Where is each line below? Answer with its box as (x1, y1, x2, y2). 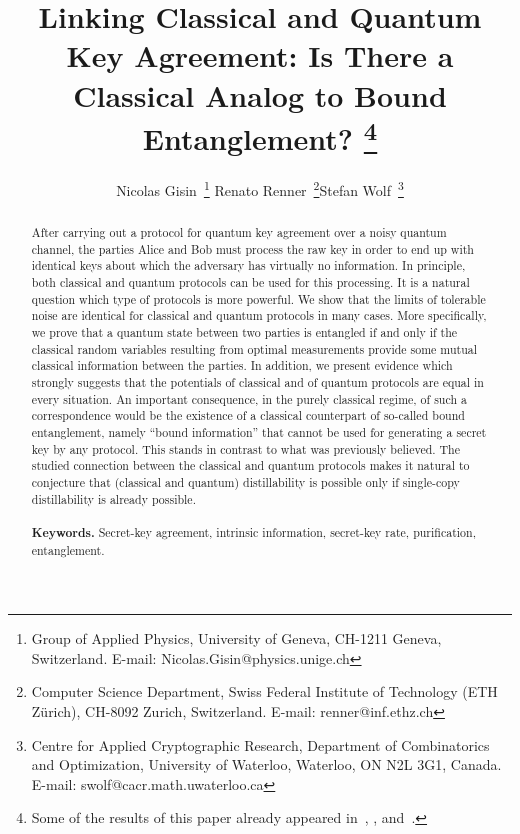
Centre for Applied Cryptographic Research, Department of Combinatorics (31, 734, 490, 755)
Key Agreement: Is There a (66, 35, 454, 76)
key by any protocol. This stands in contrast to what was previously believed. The (31, 440, 461, 457)
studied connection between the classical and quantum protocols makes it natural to (31, 457, 470, 474)
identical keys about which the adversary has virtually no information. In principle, (31, 257, 466, 274)
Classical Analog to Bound (73, 74, 447, 115)
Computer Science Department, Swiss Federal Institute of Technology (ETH (31, 681, 498, 702)
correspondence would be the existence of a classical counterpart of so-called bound (31, 407, 465, 424)
